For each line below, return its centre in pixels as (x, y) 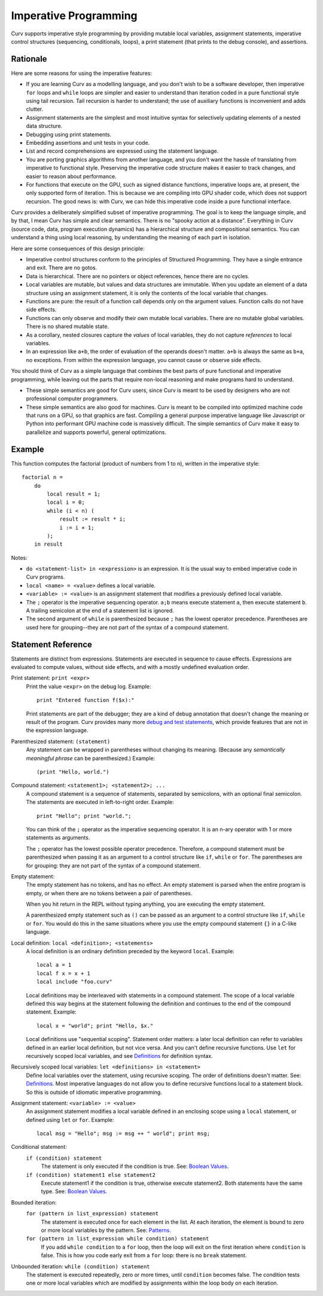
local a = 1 (54, 965)
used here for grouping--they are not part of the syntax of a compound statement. (127, 627)
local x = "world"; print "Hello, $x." (95, 1026)
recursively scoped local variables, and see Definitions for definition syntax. (119, 1055)
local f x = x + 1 (64, 973)
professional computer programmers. (72, 398)
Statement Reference (52, 644)
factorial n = (42, 477)
